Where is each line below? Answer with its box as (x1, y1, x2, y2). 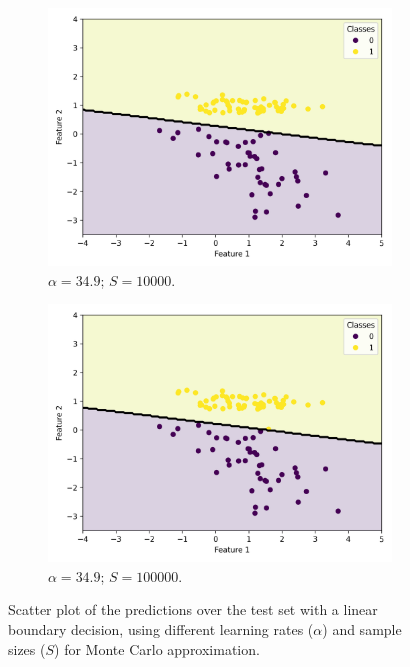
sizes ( (8, 638, 46, 659)
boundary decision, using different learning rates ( (8, 618, 314, 639)
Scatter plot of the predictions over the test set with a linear (8, 599, 378, 620)
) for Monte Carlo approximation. (54, 638, 260, 659)
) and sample (322, 618, 402, 639)
